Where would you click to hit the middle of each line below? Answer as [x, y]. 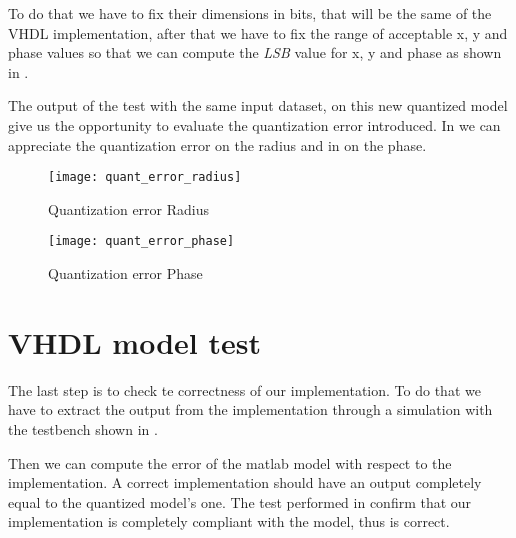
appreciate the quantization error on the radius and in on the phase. [217, 144]
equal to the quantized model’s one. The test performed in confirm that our [240, 501]
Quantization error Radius [129, 208]
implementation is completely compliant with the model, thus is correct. [229, 521]
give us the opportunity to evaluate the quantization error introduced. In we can [254, 124]
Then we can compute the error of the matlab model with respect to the [230, 462]
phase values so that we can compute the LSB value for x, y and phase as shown [255, 52]
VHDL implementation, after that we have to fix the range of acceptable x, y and [258, 32]
